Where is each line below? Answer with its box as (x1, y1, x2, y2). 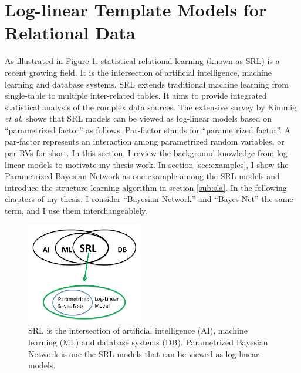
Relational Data (5, 21, 136, 45)
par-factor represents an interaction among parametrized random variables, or (5, 135, 285, 147)
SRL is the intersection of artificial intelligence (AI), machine (28, 324, 248, 337)
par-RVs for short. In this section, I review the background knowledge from (5, 147, 275, 159)
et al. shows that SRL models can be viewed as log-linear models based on (5, 112, 272, 125)
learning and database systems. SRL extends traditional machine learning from (5, 78, 289, 90)
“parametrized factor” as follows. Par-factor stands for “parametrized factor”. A (5, 123, 291, 136)
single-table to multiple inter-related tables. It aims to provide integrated (5, 89, 267, 102)
